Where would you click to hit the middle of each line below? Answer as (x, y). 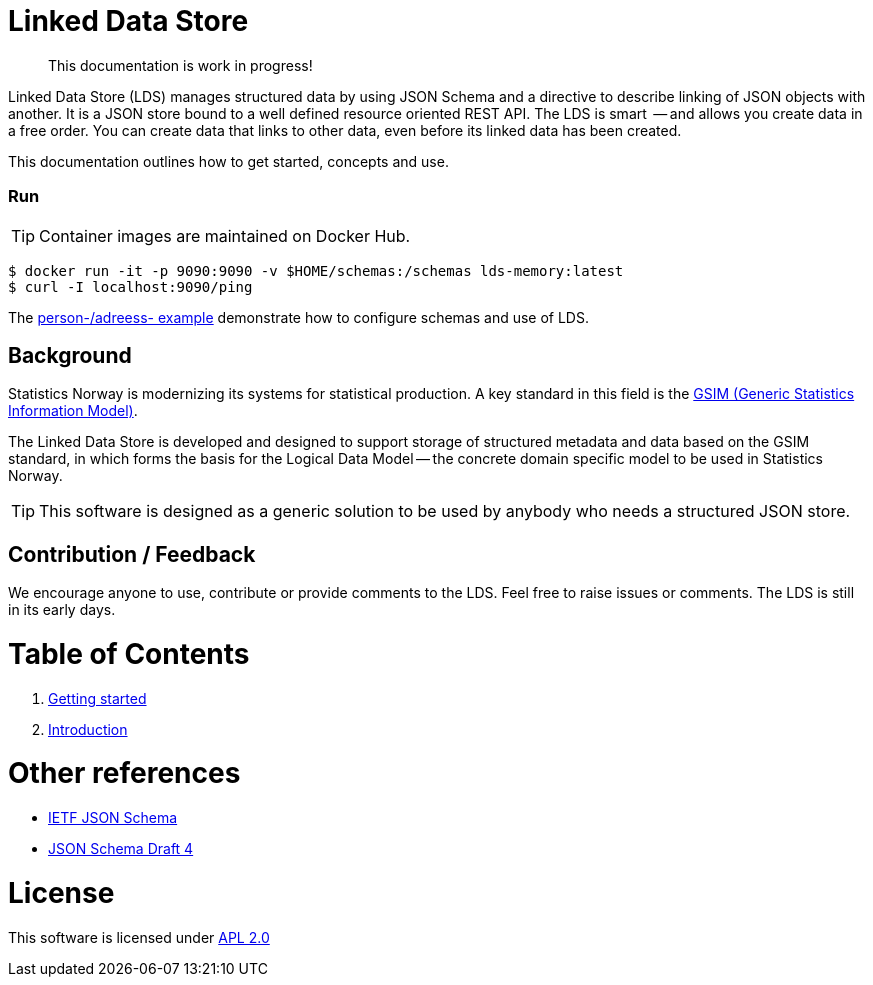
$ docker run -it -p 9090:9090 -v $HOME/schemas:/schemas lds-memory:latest (316, 270)
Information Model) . (73, 411)
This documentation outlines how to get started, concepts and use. (228, 161)
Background (70, 355)
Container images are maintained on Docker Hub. (225, 235)
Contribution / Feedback (132, 554)
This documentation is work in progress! (180, 65)
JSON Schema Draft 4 (121, 849)
